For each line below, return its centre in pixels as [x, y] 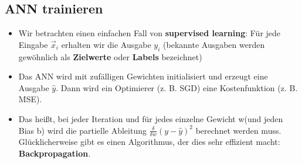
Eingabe [33, 44]
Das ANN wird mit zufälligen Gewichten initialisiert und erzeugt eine [143, 76]
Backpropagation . [55, 153]
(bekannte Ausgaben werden [214, 44]
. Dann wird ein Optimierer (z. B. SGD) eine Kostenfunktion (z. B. [177, 87]
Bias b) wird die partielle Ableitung [82, 130]
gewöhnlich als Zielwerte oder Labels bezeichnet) [110, 56]
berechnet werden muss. [238, 130]
